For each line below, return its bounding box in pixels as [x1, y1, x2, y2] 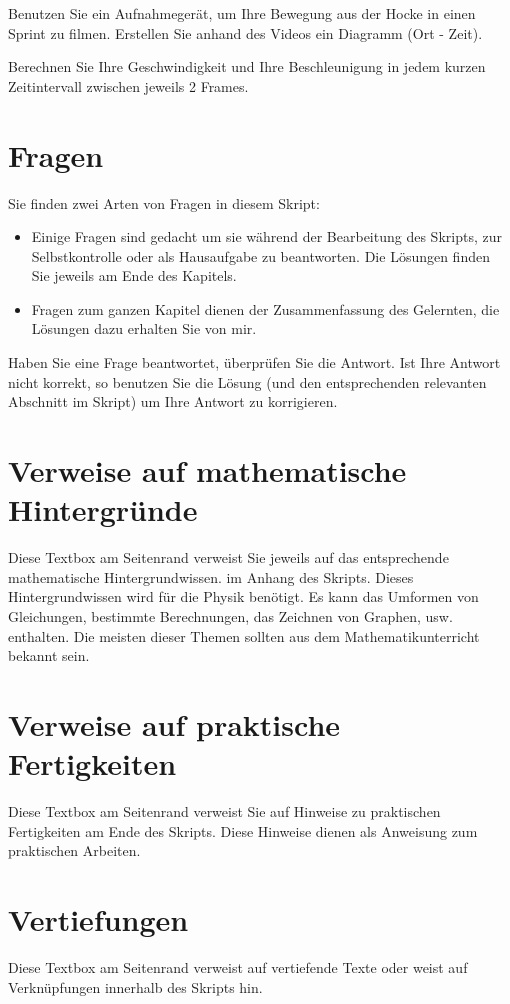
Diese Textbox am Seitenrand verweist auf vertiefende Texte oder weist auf [8, 956, 468, 977]
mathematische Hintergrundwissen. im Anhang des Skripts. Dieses [8, 566, 414, 587]
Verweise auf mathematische [8, 450, 407, 491]
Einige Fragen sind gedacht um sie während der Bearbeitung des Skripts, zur [31, 226, 502, 247]
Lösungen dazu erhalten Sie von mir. [31, 318, 257, 339]
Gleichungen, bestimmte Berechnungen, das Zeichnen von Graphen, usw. [8, 605, 453, 626]
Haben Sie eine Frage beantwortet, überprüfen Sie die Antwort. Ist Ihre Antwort [8, 352, 501, 373]
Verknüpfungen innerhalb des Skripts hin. [8, 976, 263, 997]
